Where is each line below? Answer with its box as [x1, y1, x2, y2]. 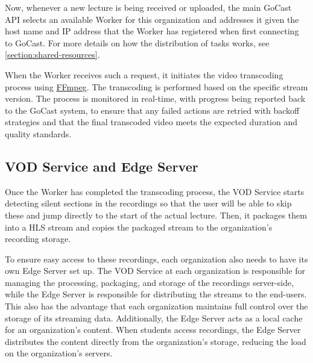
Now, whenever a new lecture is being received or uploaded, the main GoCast [5, 1, 292, 13]
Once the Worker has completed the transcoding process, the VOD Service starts [5, 185, 305, 197]
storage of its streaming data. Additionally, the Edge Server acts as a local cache [5, 311, 303, 324]
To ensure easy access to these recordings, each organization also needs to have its [5, 252, 308, 265]
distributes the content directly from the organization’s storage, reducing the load [5, 335, 306, 347]
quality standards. [5, 127, 72, 140]
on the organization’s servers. [5, 347, 113, 359]
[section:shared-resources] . [5, 48, 100, 61]
